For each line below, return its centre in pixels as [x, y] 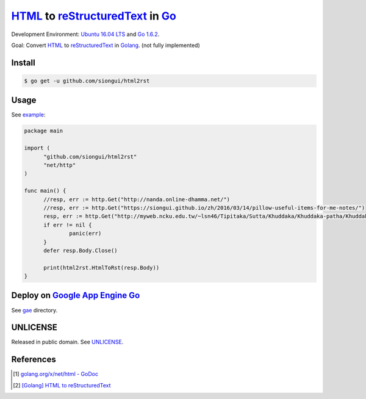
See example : [28, 115]
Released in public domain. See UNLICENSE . [67, 342]
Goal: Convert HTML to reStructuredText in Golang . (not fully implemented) [106, 45]
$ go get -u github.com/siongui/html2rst [87, 81]
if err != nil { [68, 225]
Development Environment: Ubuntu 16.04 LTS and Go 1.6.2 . [85, 34]
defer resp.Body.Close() [81, 250]
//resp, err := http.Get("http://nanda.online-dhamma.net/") [137, 199]
